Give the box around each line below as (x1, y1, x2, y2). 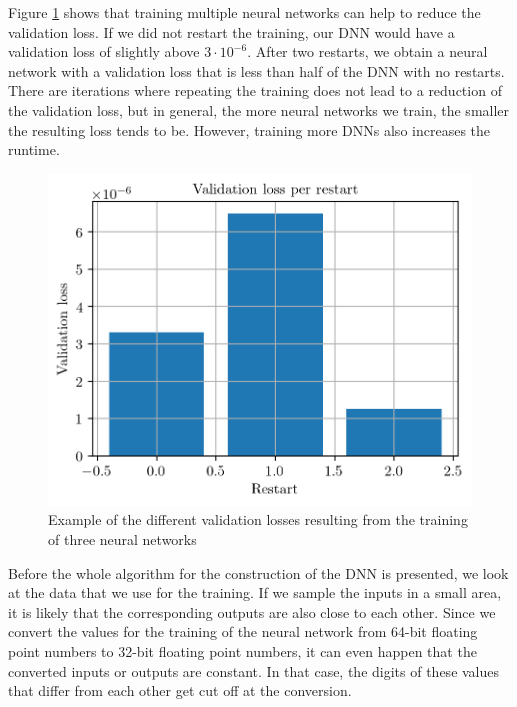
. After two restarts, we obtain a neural (247, 41, 488, 62)
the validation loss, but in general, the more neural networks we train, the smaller (8, 99, 510, 120)
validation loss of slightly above (8, 41, 200, 62)
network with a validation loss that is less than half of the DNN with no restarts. (8, 60, 505, 81)
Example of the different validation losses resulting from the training (48, 509, 468, 530)
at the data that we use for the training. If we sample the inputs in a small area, (8, 582, 502, 603)
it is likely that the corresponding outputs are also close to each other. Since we (8, 601, 496, 622)
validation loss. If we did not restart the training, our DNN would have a (8, 21, 455, 42)
